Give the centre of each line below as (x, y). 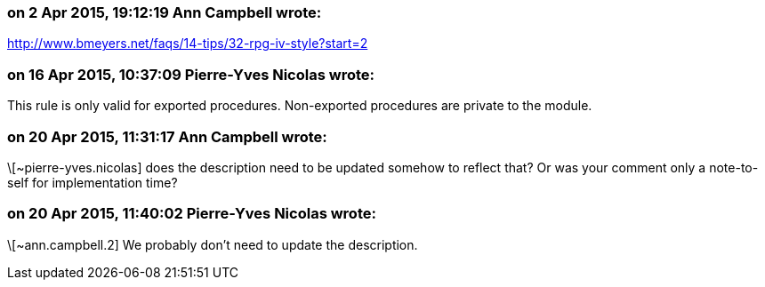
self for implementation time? (93, 182)
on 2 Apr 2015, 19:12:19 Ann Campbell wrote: (165, 12)
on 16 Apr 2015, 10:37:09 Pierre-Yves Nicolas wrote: (191, 74)
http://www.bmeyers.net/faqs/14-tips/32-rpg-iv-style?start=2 (188, 44)
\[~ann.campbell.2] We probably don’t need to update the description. (213, 244)
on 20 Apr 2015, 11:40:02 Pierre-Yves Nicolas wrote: (192, 214)
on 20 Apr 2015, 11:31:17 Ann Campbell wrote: (167, 136)
